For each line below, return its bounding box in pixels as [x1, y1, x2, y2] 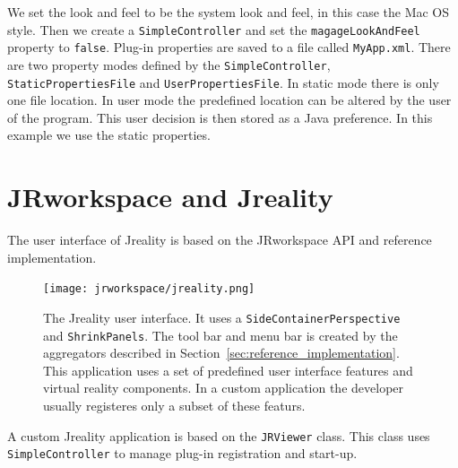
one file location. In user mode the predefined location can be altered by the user [7, 91, 452, 109]
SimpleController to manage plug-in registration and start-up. [7, 444, 358, 463]
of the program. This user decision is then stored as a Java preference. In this [7, 108, 433, 126]
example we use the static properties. [7, 126, 211, 144]
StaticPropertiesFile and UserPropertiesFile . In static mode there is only [7, 73, 439, 91]
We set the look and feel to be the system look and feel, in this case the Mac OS [7, 3, 450, 21]
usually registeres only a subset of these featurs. [43, 396, 306, 415]
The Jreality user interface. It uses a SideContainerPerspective [43, 308, 401, 326]
